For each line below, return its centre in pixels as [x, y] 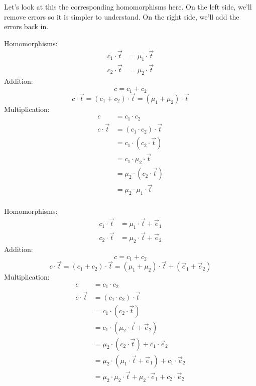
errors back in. [26, 26]
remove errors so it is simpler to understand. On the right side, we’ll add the [122, 16]
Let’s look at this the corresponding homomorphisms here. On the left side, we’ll [128, 7]
